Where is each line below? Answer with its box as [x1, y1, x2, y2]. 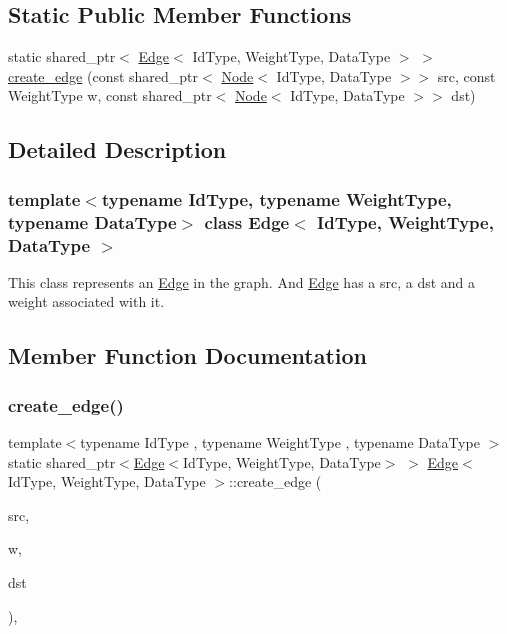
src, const [437, 65, 496, 86]
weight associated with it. [8, 291, 165, 312]
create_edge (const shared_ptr [8, 65, 199, 86]
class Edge [204, 209, 290, 234]
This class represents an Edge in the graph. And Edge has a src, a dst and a [8, 271, 476, 292]
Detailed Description [8, 134, 227, 165]
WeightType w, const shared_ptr [8, 85, 212, 106]
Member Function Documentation [8, 340, 368, 371]
